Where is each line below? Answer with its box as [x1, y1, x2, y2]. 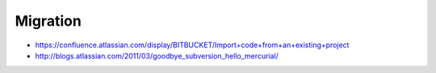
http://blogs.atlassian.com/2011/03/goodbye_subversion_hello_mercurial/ [35, 51, 279, 60]
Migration [15, 12, 82, 30]
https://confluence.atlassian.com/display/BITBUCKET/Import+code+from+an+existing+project [35, 40, 350, 50]
